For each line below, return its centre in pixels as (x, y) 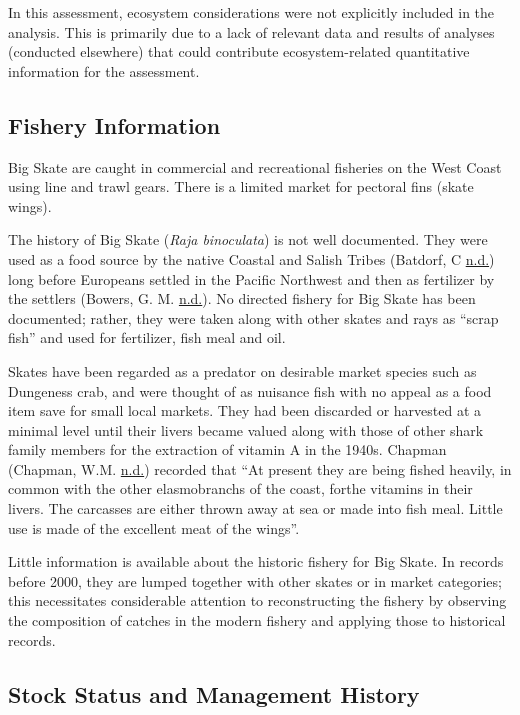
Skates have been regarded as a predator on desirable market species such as (242, 370)
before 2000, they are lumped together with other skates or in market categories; (255, 580)
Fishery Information (114, 124)
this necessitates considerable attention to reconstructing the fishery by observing (257, 600)
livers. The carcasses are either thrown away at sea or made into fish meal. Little (255, 508)
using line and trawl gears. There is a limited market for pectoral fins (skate (241, 186)
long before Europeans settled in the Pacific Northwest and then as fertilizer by (251, 278)
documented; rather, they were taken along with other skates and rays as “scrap (253, 317)
